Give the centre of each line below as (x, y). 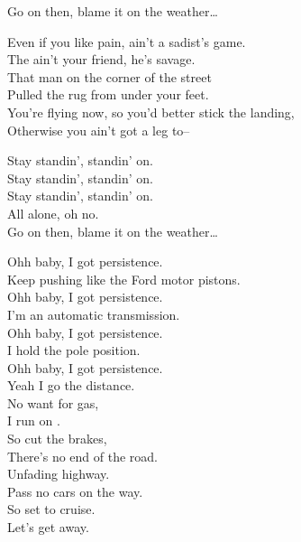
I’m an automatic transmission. (94, 314)
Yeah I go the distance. (71, 385)
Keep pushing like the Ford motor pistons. (124, 279)
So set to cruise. (51, 509)
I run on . (34, 421)
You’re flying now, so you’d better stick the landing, (151, 112)
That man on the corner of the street (109, 76)
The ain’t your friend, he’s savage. (101, 59)
